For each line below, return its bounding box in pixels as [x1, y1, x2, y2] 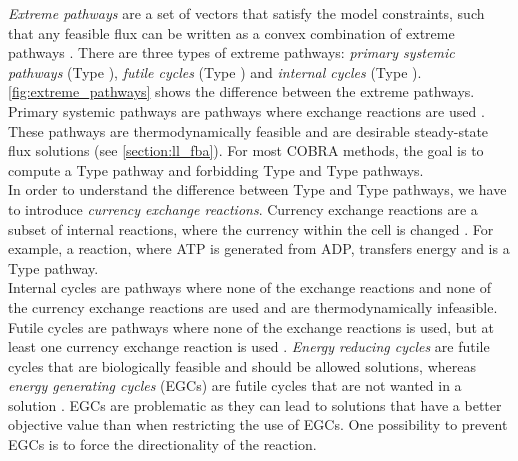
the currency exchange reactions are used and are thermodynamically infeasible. [8, 296, 498, 317]
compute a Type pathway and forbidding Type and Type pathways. [8, 159, 424, 180]
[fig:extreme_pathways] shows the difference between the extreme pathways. [8, 81, 475, 102]
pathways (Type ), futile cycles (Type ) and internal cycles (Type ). [8, 61, 422, 82]
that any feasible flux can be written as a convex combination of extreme [8, 22, 455, 43]
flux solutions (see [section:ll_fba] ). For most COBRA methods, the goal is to [8, 140, 484, 161]
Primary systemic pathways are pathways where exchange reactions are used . [8, 100, 485, 121]
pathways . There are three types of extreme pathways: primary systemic [8, 42, 455, 63]
